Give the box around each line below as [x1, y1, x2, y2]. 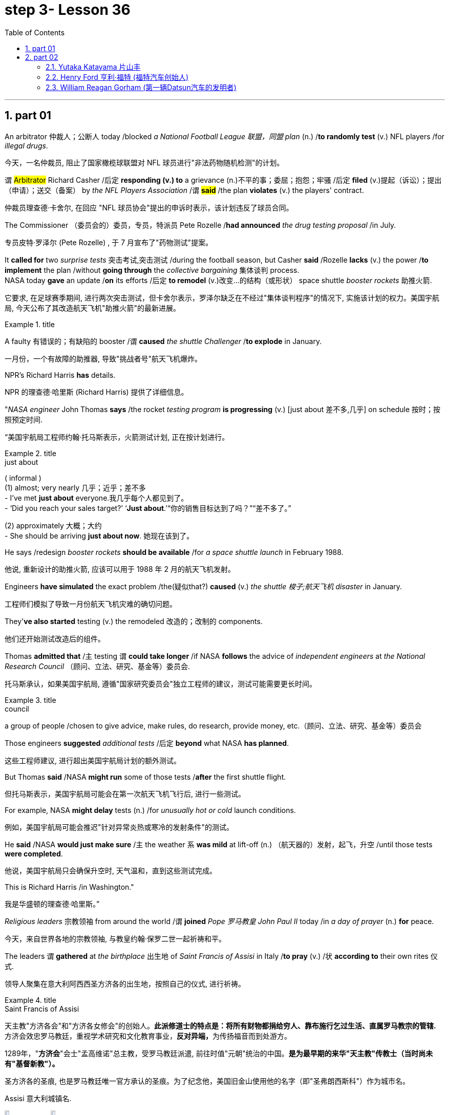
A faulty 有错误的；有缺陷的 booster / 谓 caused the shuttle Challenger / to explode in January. [5, 336, 322, 346]
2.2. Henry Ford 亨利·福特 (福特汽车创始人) [46, 72, 189, 81]
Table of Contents [5, 28, 65, 37]
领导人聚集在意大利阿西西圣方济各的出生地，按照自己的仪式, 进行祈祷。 [5, 979, 245, 988]
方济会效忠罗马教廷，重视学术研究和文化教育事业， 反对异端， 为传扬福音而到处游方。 [5, 1031, 291, 1040]
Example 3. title [5, 695, 56, 704]
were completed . [5, 849, 63, 858]
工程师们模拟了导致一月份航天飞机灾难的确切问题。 [5, 599, 177, 608]
